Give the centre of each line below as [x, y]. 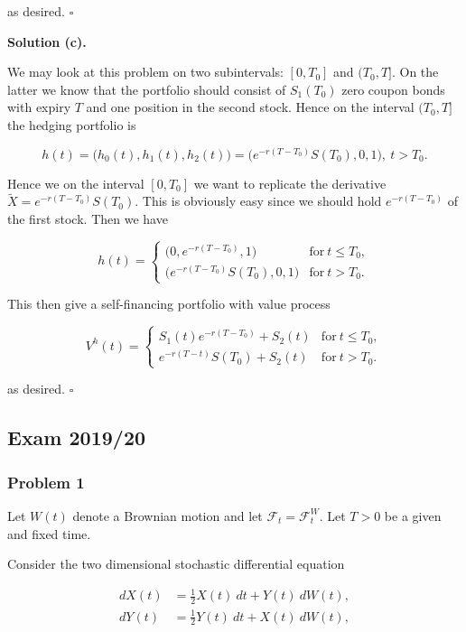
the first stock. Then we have [88, 218]
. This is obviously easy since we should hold [258, 201]
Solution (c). [47, 41]
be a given [413, 515]
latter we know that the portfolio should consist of [147, 89]
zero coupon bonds [393, 89]
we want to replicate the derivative [290, 183]
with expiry [39, 107]
